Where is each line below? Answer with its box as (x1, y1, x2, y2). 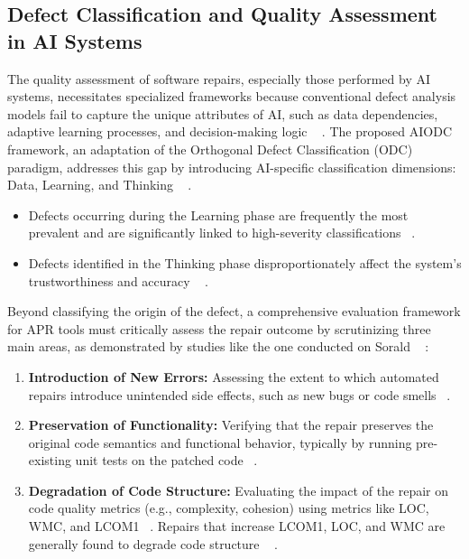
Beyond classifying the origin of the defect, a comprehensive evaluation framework (7, 302, 461, 321)
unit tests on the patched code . (75, 451, 258, 470)
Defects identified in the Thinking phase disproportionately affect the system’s (28, 253, 462, 272)
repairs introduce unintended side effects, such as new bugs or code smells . (28, 385, 451, 404)
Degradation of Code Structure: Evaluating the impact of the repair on (28, 480, 449, 499)
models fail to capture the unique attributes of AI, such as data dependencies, (7, 104, 438, 123)
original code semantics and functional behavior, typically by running (28, 433, 412, 452)
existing (28, 451, 71, 470)
